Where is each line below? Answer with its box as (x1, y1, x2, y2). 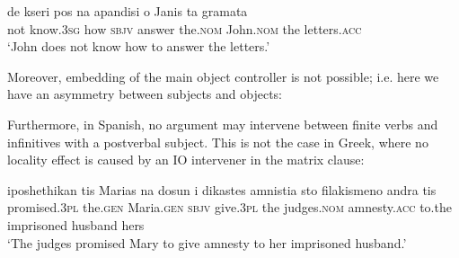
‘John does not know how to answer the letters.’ (7, 37, 270, 56)
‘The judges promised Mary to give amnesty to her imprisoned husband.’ (7, 233, 407, 252)
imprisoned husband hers (7, 215, 145, 234)
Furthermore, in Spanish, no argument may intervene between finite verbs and (7, 114, 438, 133)
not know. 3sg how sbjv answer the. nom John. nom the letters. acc (7, 19, 362, 38)
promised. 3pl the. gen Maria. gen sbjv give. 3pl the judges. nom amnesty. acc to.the (7, 198, 452, 217)
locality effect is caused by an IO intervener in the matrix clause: (7, 150, 365, 169)
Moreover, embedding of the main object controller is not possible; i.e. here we (7, 67, 439, 85)
